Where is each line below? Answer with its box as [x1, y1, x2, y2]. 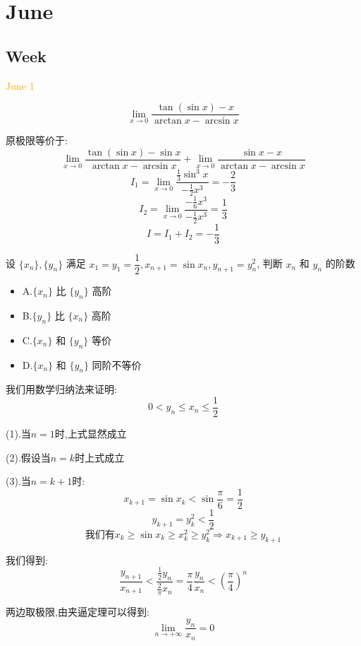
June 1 [6, 78, 35, 93]
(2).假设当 [6, 450, 51, 464]
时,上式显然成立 [54, 425, 127, 440]
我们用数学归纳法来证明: [6, 382, 117, 397]
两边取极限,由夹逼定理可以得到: [6, 604, 149, 618]
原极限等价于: [6, 133, 68, 148]
